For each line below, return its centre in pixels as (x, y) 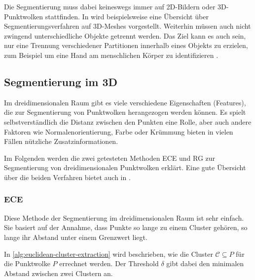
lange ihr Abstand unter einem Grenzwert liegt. (76, 237)
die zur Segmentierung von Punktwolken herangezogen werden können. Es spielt (125, 112)
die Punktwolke (27, 263)
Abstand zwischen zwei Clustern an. (58, 273)
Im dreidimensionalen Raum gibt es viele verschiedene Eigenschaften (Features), (125, 102)
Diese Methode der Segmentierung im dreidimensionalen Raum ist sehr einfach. (124, 217)
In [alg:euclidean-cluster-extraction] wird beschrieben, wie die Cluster (109, 254)
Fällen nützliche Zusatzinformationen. (61, 141)
